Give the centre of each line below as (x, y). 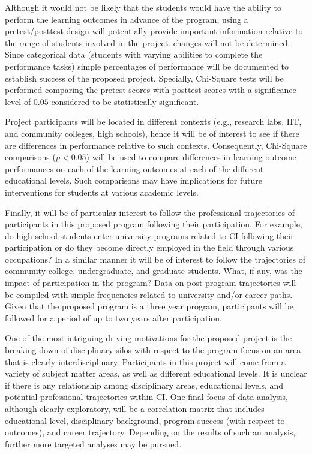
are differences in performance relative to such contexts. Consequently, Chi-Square (156, 145)
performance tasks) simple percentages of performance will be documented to (147, 66)
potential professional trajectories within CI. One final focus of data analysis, (146, 397)
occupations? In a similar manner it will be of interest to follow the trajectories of (155, 259)
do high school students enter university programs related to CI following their (149, 235)
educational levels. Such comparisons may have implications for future (133, 180)
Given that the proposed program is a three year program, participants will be (149, 306)
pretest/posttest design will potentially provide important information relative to (154, 31)
